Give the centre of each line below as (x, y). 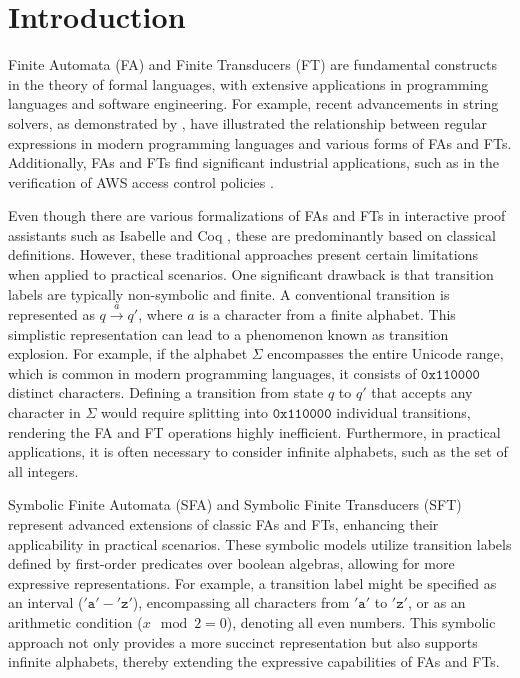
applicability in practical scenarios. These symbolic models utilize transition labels (260, 543)
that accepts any (422, 392)
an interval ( (46, 602)
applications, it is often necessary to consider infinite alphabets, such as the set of (258, 451)
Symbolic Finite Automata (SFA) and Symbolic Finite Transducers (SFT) (235, 504)
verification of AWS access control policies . (141, 181)
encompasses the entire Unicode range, (385, 353)
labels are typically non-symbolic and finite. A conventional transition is (229, 293)
